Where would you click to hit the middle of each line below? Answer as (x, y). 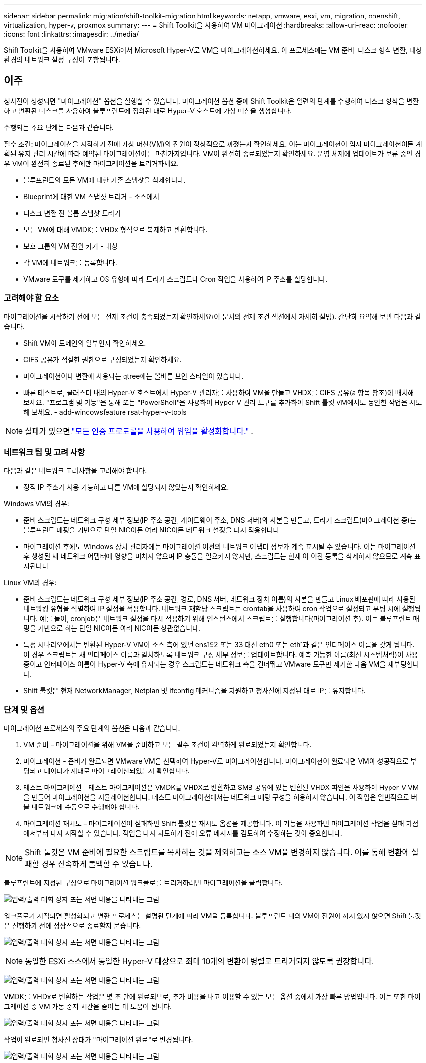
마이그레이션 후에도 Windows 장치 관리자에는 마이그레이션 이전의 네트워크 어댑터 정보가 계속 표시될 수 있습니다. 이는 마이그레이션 (220, 547)
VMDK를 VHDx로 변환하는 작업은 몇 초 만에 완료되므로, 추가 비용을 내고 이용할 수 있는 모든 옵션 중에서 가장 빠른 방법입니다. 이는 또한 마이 (212, 997)
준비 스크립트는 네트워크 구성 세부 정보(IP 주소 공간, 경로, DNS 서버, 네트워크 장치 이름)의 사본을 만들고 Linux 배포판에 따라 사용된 (220, 599)
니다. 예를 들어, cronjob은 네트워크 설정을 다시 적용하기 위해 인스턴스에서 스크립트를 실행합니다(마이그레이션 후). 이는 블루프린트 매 (222, 619)
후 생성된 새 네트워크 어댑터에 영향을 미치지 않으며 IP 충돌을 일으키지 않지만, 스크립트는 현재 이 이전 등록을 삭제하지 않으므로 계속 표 (222, 556)
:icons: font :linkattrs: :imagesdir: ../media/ (71, 34)
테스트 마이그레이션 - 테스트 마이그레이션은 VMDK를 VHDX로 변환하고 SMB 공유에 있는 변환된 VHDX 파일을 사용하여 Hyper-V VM (221, 788)
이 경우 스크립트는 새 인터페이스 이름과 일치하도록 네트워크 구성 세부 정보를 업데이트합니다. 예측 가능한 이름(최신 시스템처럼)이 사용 (221, 655)
